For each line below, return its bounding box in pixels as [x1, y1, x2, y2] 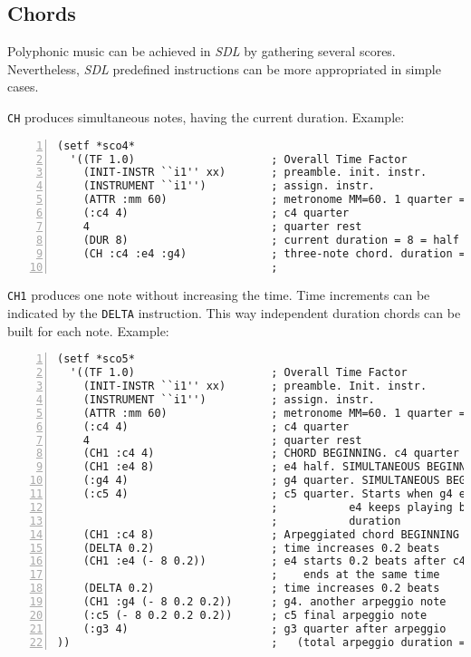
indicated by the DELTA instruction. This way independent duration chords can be [7, 304, 461, 323]
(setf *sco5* [57, 353, 135, 366]
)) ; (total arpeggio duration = [57, 635, 466, 649]
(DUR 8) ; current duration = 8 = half [82, 233, 459, 246]
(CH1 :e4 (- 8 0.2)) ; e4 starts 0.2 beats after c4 [82, 555, 466, 568]
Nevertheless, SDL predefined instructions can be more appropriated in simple [7, 59, 441, 78]
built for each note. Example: [7, 321, 169, 340]
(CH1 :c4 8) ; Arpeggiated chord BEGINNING [82, 527, 459, 541]
